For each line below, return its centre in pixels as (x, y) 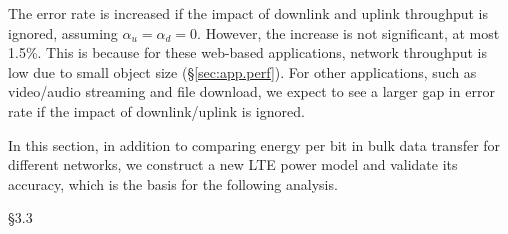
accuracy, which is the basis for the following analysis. (173, 183)
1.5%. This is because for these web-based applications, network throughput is (247, 52)
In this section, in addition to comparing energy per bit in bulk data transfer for (254, 144)
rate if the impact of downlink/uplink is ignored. (156, 110)
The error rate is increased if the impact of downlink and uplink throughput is (248, 13)
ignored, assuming (63, 32)
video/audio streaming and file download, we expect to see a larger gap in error (251, 91)
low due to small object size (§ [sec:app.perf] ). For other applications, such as (242, 71)
